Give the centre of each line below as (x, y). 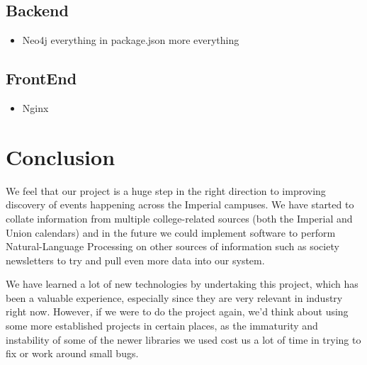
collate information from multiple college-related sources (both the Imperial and (179, 218)
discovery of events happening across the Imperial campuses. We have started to (180, 204)
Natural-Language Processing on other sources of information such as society (173, 246)
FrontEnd (41, 78)
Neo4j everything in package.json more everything (131, 40)
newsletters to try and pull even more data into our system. (135, 260)
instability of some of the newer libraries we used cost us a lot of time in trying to (183, 339)
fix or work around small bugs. (72, 353)
